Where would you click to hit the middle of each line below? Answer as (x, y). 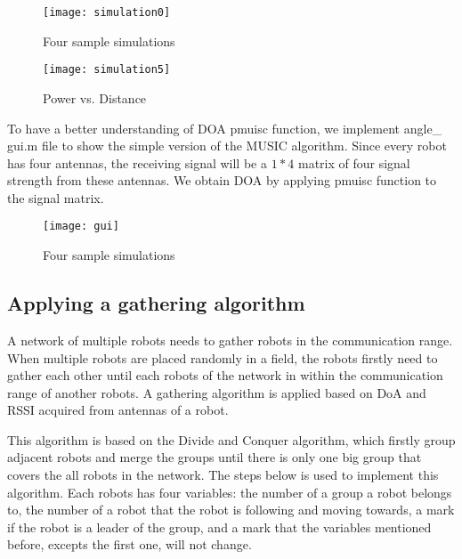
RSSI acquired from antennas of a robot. (118, 410)
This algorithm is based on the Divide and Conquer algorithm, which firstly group (231, 439)
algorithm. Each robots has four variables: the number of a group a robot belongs (230, 492)
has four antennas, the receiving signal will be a (137, 162)
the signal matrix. (56, 197)
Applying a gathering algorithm (156, 303)
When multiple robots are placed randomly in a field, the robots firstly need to (223, 357)
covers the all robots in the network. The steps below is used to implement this (223, 475)
